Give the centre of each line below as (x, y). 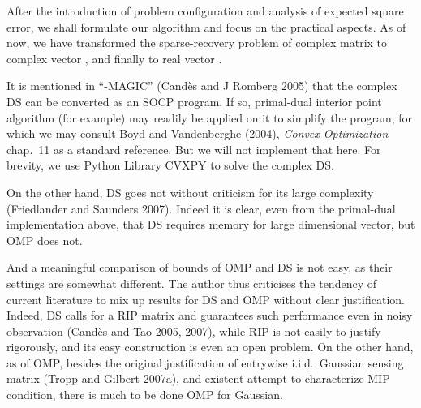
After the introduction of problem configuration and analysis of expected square (205, 11)
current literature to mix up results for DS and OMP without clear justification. (206, 299)
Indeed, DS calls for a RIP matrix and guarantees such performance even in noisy (210, 315)
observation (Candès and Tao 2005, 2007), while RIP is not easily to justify (194, 331)
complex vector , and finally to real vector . (114, 58)
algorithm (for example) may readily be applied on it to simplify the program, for (210, 117)
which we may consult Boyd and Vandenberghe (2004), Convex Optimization (198, 133)
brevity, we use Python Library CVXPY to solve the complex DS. (170, 165)
